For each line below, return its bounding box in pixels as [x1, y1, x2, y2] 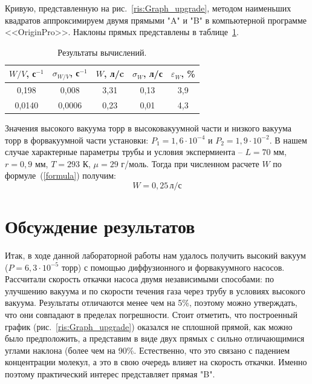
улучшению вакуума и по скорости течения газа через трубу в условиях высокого [5, 284, 305, 297]
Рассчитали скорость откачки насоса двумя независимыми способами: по [5, 273, 274, 285]
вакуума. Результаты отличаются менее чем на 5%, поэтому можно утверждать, [5, 296, 297, 309]
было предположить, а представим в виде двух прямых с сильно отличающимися [5, 332, 305, 345]
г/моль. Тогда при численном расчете [121, 157, 259, 170]
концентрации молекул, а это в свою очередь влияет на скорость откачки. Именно [5, 356, 307, 368]
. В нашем [269, 133, 307, 146]
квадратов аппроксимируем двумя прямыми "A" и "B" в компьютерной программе [5, 13, 307, 26]
